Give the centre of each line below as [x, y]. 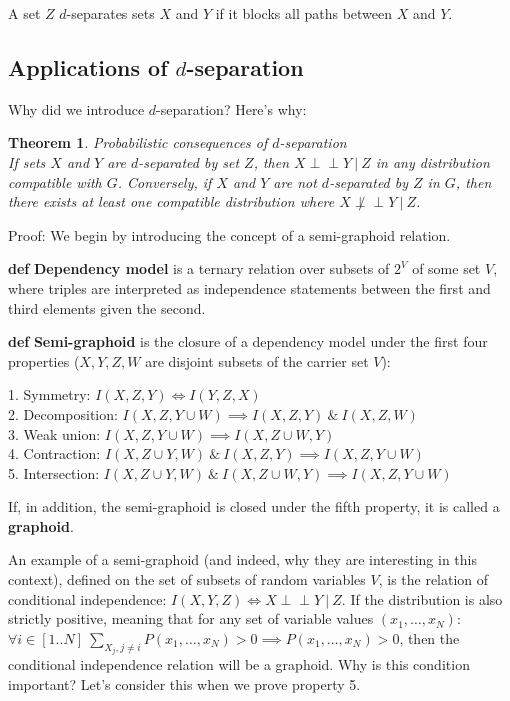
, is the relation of [433, 579]
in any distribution [432, 161]
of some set [446, 268]
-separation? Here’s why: [231, 108]
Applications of [88, 66]
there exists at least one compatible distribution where [171, 201]
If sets [27, 161]
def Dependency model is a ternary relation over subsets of [199, 268]
